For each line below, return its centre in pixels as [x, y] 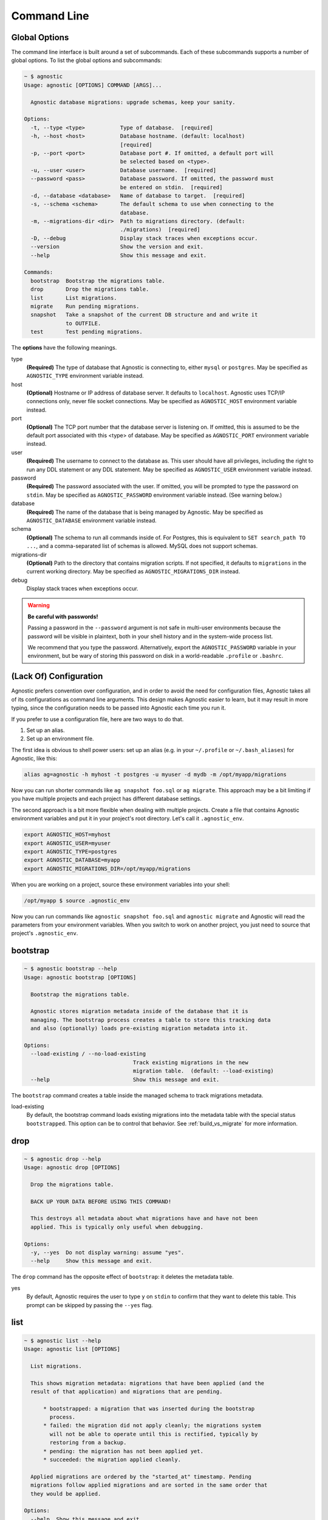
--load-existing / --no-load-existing [88, 1054]
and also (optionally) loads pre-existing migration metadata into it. [139, 1028]
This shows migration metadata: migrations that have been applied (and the [147, 1383]
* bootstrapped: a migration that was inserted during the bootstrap [149, 1408]
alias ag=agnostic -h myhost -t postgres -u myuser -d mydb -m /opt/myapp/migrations [155, 775]
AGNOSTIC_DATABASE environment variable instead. [92, 520]
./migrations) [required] [160, 230]
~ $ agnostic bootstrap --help [71, 969]
